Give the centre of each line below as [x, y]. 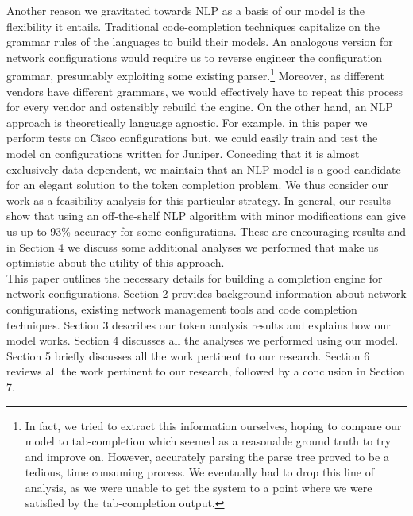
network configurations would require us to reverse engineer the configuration [195, 57]
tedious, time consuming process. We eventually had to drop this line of [199, 472]
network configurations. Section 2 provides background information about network [206, 293]
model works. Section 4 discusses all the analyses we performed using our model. [203, 340]
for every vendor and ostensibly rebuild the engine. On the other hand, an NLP [200, 107]
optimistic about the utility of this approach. [116, 262]
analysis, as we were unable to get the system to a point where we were [199, 487]
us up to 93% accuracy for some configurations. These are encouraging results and [206, 231]
